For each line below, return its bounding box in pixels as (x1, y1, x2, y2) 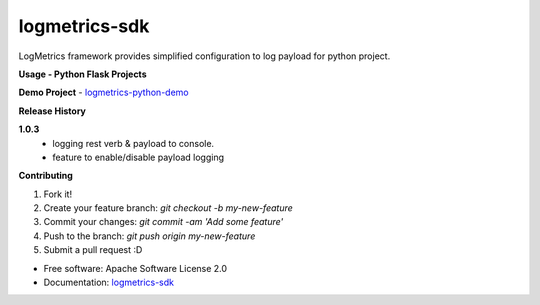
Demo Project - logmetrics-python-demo (18, 86, 189, 99)
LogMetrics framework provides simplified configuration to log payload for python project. (18, 50, 391, 62)
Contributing (18, 170, 74, 182)
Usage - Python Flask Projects (18, 68, 147, 80)
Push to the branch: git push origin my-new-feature (43, 230, 256, 242)
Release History (18, 105, 87, 117)
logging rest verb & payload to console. (52, 137, 215, 149)
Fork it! (43, 188, 73, 200)
